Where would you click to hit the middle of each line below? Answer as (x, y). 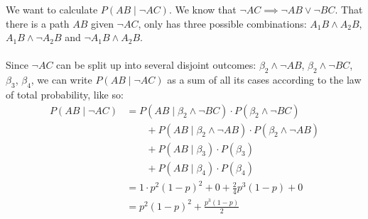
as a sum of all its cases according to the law (264, 80)
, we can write (61, 80)
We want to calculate (52, 9)
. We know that (202, 9)
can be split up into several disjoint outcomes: (156, 65)
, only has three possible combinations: (222, 23)
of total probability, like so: (65, 94)
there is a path (38, 23)
